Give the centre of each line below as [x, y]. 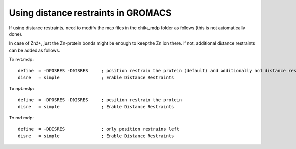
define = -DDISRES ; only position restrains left [99, 129]
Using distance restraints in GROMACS [90, 13]
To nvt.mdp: [21, 60]
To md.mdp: [21, 118]
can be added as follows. [35, 50]
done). [16, 34]
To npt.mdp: [21, 89]
